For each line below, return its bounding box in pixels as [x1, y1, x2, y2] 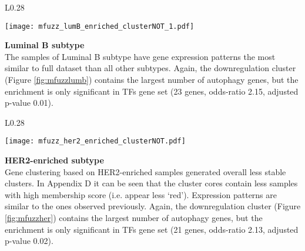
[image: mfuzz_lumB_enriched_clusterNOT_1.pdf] [5, 22, 195, 31]
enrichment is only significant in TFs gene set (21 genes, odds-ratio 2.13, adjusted [5, 223, 299, 235]
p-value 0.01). [5, 96, 53, 109]
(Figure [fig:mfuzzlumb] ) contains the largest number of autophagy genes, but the [5, 73, 299, 86]
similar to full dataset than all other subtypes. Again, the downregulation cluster [5, 62, 296, 74]
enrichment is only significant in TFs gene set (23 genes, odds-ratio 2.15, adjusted [5, 85, 299, 97]
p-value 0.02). [5, 235, 53, 247]
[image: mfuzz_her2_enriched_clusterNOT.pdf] [5, 137, 186, 146]
